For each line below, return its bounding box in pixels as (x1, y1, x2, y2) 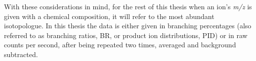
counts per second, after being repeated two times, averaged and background (4, 40, 236, 50)
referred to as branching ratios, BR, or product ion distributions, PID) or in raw (4, 30, 248, 40)
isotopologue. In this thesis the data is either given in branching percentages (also (4, 20, 252, 31)
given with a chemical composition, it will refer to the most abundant (4, 11, 214, 21)
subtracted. (4, 49, 38, 59)
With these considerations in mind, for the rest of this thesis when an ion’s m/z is (4, 1, 252, 11)
